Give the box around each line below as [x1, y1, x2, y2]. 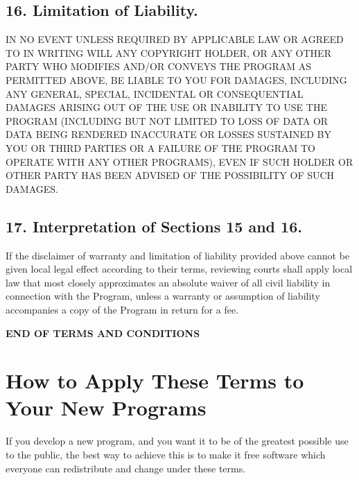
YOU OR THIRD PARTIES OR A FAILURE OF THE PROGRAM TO [6, 140, 315, 155]
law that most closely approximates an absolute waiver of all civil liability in [6, 275, 331, 289]
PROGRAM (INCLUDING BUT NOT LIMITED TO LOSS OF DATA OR [6, 113, 329, 128]
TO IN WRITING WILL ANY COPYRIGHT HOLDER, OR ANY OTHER [6, 45, 331, 60]
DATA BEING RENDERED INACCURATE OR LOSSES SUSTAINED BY [6, 127, 331, 142]
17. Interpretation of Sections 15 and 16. [6, 215, 302, 237]
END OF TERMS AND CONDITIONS [6, 325, 200, 340]
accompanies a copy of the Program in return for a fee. [6, 302, 239, 316]
